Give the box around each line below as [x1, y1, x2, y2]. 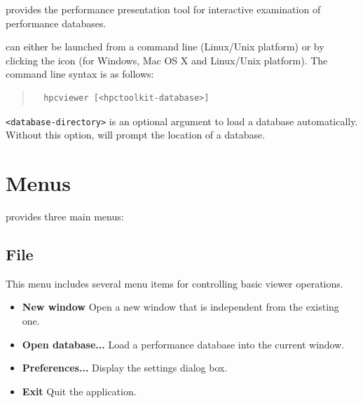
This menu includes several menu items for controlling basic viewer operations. [6, 276, 343, 290]
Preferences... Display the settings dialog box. [22, 360, 228, 375]
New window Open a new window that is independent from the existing [22, 299, 339, 314]
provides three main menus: [6, 208, 124, 223]
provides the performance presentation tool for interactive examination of [6, 2, 321, 16]
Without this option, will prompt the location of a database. [6, 127, 266, 142]
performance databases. [6, 15, 107, 30]
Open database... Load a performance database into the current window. [22, 337, 345, 351]
